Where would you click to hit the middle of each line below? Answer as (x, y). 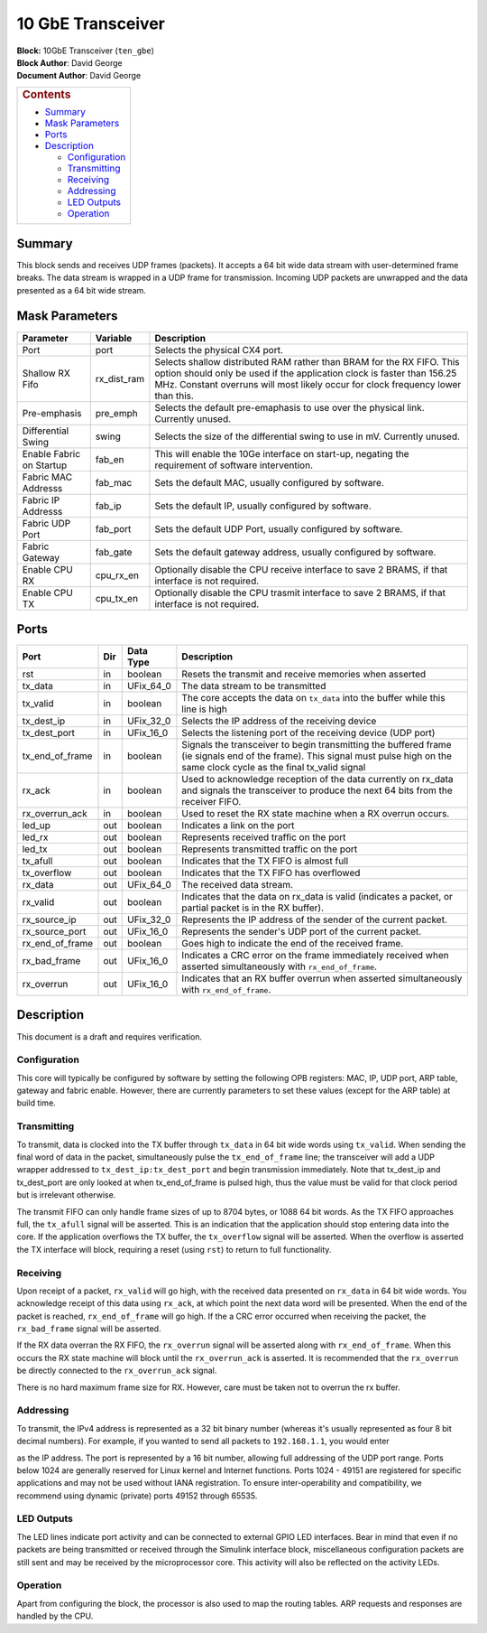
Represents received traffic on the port (264, 837)
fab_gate (114, 552)
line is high (204, 709)
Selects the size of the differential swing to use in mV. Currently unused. (307, 436)
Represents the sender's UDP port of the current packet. (302, 932)
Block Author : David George (69, 62)
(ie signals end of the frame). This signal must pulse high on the (317, 756)
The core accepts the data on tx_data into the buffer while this (313, 698)
